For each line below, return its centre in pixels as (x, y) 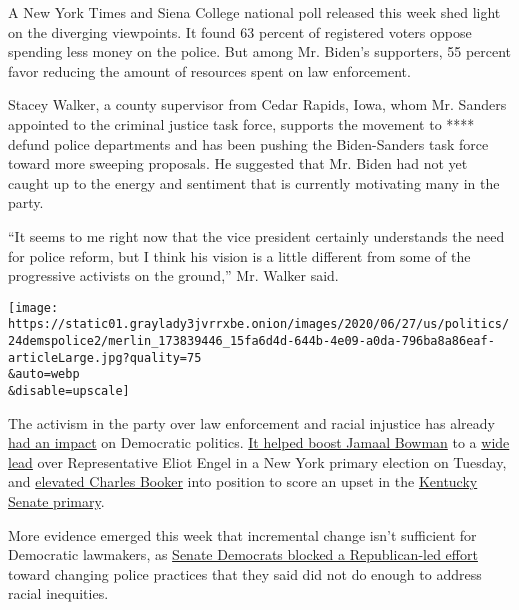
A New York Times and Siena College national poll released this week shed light (254, 12)
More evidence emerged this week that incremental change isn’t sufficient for (242, 534)
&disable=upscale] (69, 391)
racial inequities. (58, 593)
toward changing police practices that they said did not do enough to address (245, 573)
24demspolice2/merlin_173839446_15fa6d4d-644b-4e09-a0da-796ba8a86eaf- (251, 341)
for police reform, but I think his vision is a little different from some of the (239, 255)
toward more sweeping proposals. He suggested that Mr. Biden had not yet (238, 163)
